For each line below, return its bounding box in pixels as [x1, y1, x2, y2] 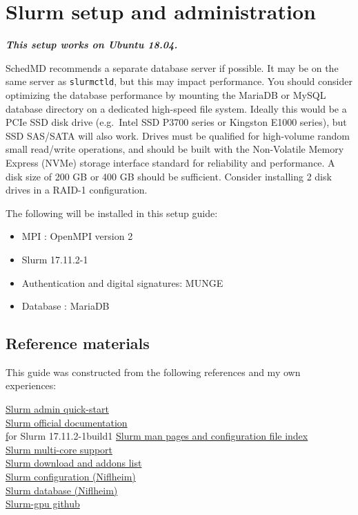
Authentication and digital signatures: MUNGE [21, 275, 223, 290]
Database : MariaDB [21, 299, 110, 313]
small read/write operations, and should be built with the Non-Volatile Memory [6, 142, 344, 156]
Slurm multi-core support [6, 442, 112, 456]
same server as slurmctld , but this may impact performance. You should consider [6, 74, 352, 88]
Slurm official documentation [6, 415, 128, 429]
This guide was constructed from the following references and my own [6, 364, 301, 379]
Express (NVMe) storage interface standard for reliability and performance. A [6, 155, 335, 169]
